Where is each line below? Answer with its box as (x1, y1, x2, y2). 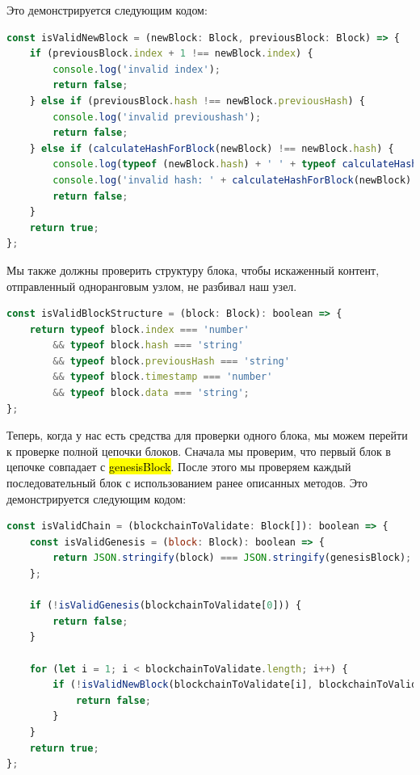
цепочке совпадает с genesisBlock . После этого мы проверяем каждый (6, 458, 351, 475)
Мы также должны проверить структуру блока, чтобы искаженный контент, (6, 261, 380, 278)
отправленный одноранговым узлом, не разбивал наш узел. (6, 277, 297, 294)
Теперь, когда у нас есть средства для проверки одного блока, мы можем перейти (6, 427, 408, 444)
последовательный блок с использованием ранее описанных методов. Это (6, 474, 368, 491)
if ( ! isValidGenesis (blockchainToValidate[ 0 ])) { (29, 600, 302, 612)
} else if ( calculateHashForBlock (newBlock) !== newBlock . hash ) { (29, 142, 394, 154)
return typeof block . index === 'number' (29, 323, 250, 335)
